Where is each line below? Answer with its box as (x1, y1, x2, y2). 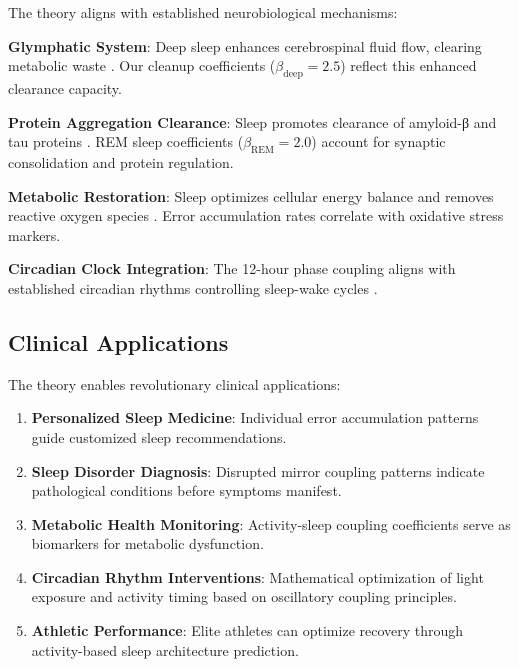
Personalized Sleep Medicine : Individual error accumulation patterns (31, 407, 479, 428)
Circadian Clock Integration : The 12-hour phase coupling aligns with (8, 258, 456, 279)
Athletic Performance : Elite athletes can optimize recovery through (31, 620, 464, 641)
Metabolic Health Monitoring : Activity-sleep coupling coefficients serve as (31, 513, 511, 534)
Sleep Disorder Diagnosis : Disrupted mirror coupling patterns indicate (31, 460, 485, 481)
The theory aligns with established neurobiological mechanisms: (8, 2, 398, 22)
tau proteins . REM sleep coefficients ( (8, 131, 244, 152)
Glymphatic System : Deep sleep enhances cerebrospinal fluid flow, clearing (8, 35, 482, 56)
